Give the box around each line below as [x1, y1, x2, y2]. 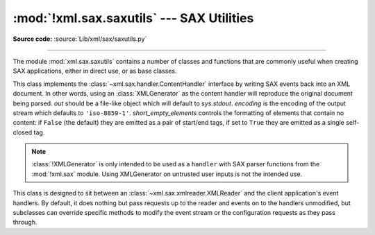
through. [12, 218, 37, 227]
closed [12, 128, 33, 137]
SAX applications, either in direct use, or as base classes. [12, 67, 177, 76]
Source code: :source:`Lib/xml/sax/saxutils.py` [12, 35, 147, 43]
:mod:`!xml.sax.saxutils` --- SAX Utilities [12, 10, 254, 26]
